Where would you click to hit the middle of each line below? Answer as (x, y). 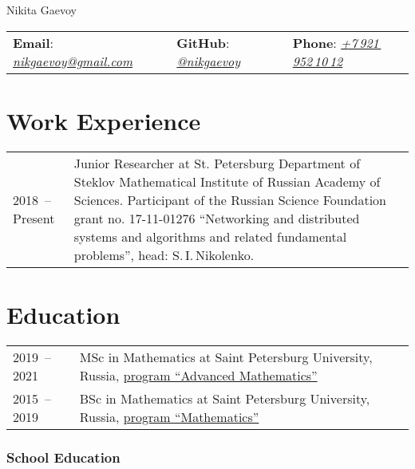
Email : (34, 42)
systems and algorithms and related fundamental (210, 236)
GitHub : (203, 42)
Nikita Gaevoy (41, 10)
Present (34, 218)
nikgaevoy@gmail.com (73, 61)
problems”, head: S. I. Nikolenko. (164, 254)
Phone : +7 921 (336, 42)
